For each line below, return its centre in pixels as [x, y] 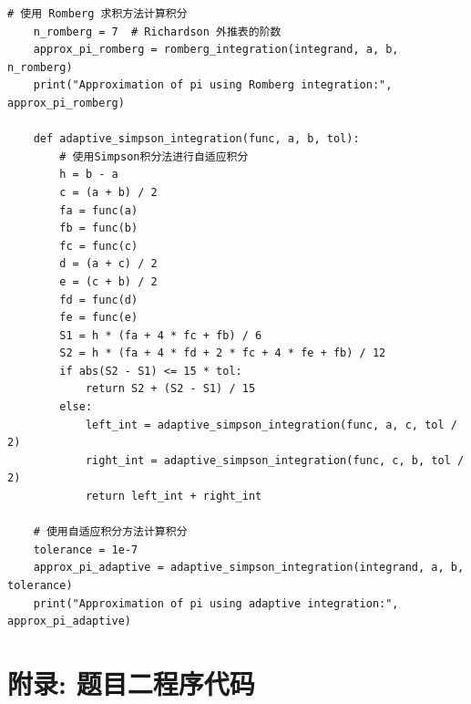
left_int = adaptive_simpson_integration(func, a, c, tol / [271, 424]
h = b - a [89, 175]
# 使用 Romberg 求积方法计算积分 [97, 14]
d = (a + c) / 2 [108, 264]
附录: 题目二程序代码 [131, 683]
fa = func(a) [99, 210]
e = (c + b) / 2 [108, 281]
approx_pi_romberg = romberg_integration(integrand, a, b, [216, 50]
